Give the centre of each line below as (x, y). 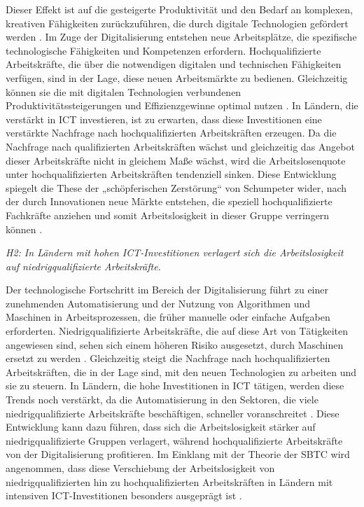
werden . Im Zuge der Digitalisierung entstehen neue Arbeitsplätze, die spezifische (181, 37)
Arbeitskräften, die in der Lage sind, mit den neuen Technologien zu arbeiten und (181, 371)
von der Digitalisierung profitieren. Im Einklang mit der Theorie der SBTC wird (178, 454)
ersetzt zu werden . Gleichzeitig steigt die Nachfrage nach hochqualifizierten (168, 358)
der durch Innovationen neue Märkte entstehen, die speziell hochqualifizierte (169, 201)
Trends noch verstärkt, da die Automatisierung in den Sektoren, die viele (162, 400)
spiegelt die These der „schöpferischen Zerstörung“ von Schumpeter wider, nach (176, 187)
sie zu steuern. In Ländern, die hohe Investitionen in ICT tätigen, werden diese (175, 386)
